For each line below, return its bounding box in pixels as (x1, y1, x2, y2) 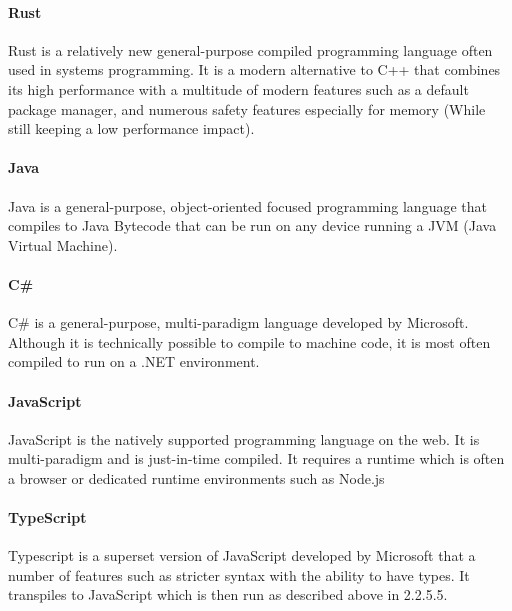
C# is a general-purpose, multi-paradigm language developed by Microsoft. (8, 312, 469, 333)
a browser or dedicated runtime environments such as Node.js (8, 467, 385, 488)
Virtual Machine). (8, 234, 118, 255)
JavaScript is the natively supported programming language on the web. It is (8, 428, 480, 449)
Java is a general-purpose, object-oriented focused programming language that (8, 195, 487, 216)
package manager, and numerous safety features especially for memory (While (8, 98, 486, 119)
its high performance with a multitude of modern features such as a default (8, 78, 469, 99)
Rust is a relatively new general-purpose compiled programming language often (8, 39, 493, 60)
